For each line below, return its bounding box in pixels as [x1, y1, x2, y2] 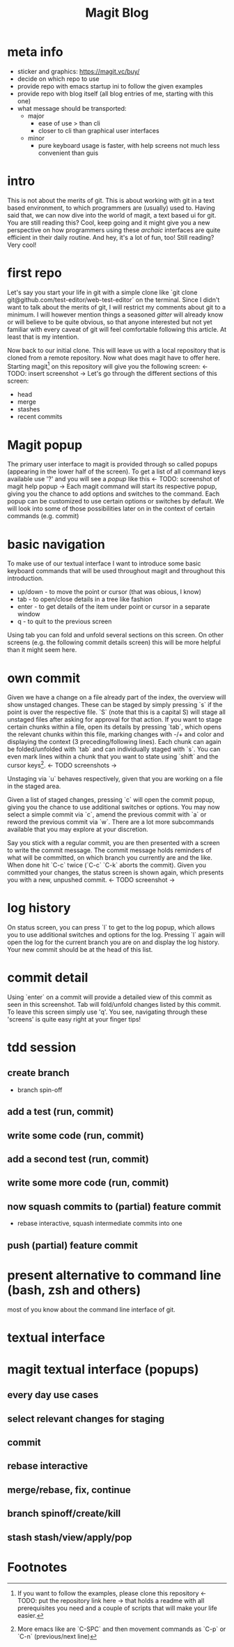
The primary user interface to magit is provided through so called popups [7, 460, 218, 469]
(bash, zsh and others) [7, 1282, 141, 1298]
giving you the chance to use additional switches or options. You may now [7, 803, 221, 811]
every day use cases [7, 1389, 99, 1401]
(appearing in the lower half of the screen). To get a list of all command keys [7, 467, 226, 476]
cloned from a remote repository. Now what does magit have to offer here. [7, 354, 221, 362]
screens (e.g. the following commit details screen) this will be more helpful [7, 638, 221, 646]
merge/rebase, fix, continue [7, 1484, 131, 1496]
